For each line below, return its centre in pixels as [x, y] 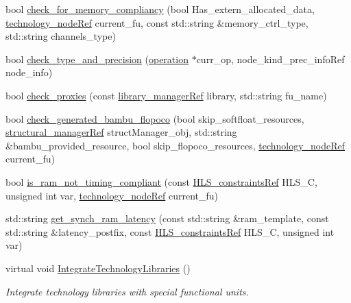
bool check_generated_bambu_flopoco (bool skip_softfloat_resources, [155, 118]
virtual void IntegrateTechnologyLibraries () [98, 268]
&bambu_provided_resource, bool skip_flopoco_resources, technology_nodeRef [175, 145]
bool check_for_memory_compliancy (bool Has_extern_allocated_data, [160, 9]
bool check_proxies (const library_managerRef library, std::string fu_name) [166, 95]
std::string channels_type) [61, 36]
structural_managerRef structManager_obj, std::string [121, 132]
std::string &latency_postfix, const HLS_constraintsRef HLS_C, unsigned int [170, 231]
